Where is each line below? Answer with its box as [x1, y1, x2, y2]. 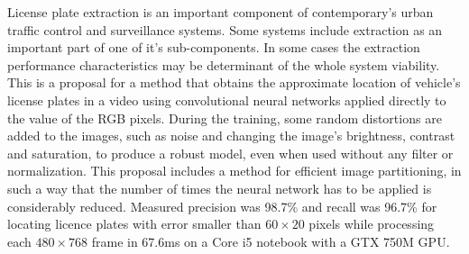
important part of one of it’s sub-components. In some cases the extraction [7, 38, 420, 57]
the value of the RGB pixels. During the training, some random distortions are [7, 108, 442, 127]
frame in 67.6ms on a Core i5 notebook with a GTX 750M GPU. [91, 231, 450, 250]
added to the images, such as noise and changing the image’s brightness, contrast [7, 126, 455, 145]
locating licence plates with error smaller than [7, 214, 262, 233]
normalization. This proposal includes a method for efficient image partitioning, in [7, 161, 462, 180]
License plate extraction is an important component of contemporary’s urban [7, 3, 434, 21]
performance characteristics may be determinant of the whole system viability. [7, 55, 440, 74]
